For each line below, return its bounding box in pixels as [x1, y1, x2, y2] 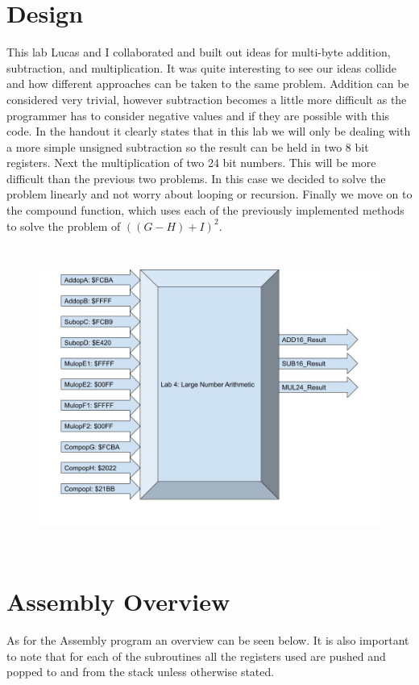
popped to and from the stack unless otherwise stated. [6, 663, 275, 680]
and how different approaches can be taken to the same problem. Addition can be [6, 75, 409, 92]
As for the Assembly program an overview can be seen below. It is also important [6, 631, 409, 648]
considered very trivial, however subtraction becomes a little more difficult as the [6, 90, 407, 107]
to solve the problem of [6, 217, 121, 234]
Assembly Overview [6, 584, 230, 617]
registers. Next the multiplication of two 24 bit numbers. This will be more [6, 154, 376, 171]
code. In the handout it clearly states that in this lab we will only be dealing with [6, 123, 411, 140]
